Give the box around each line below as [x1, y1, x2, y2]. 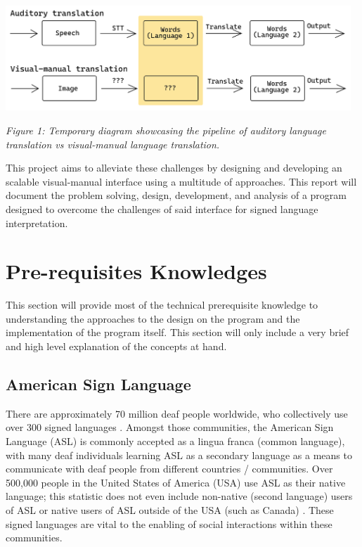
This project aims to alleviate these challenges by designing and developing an [6, 160, 342, 175]
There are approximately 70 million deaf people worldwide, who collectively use [6, 406, 348, 420]
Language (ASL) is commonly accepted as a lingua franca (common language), [6, 434, 345, 448]
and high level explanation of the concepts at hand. [6, 339, 227, 354]
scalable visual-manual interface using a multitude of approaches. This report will [6, 174, 357, 188]
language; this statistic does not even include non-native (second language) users [6, 489, 353, 503]
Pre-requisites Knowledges [6, 257, 267, 285]
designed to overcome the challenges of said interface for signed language [6, 201, 318, 216]
